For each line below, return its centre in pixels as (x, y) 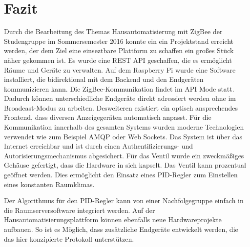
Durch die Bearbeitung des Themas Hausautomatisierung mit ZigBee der (113, 31)
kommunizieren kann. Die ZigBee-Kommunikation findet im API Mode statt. (119, 88)
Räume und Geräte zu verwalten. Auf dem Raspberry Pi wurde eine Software (120, 69)
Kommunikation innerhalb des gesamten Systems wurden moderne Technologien (124, 127)
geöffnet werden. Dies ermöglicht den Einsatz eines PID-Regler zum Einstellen (121, 175)
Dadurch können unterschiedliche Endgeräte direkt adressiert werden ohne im (120, 98)
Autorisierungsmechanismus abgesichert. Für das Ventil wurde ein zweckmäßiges (124, 155)
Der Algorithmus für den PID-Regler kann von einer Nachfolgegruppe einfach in (124, 200)
